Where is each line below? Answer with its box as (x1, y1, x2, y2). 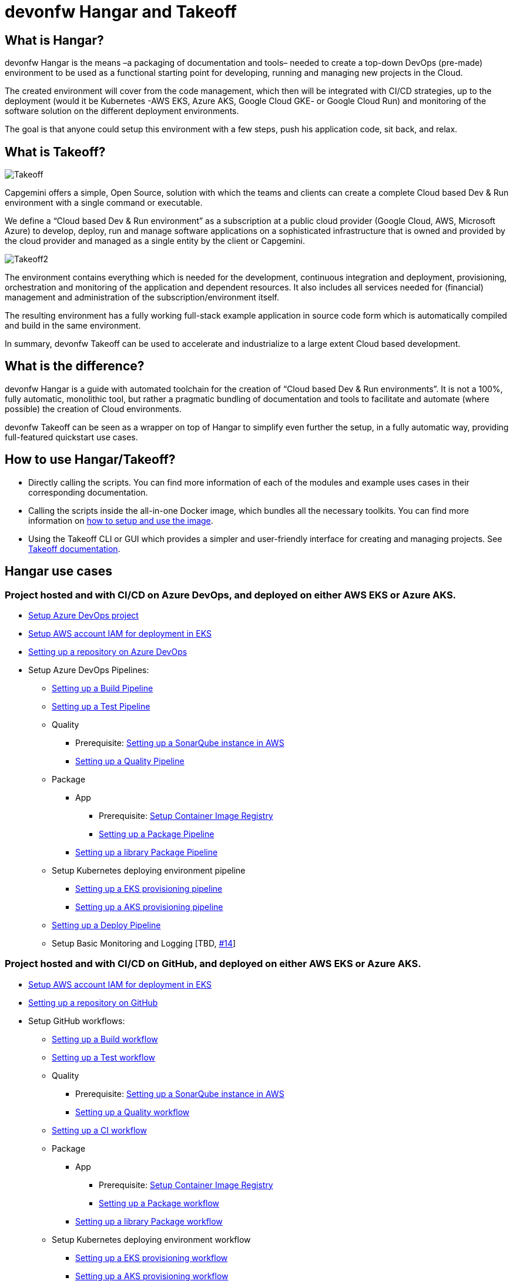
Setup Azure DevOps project (28, 610, 139, 620)
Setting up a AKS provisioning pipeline (75, 901, 223, 912)
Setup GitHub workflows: (28, 1015, 125, 1026)
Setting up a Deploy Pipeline (52, 919, 161, 930)
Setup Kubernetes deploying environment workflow (52, 1234, 251, 1245)
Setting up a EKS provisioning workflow (75, 1252, 228, 1263)
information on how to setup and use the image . (28, 515, 213, 526)
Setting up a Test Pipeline (52, 701, 150, 711)
